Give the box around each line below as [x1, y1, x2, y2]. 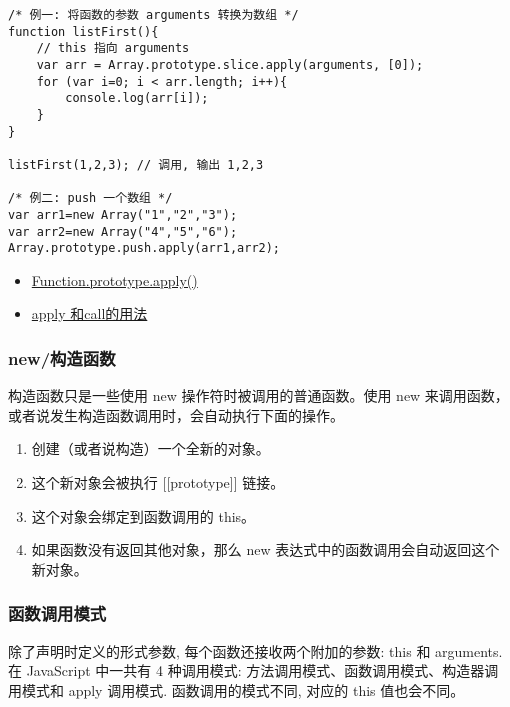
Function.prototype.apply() [31, 269, 198, 290]
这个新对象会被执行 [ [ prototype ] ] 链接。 [31, 472, 285, 493]
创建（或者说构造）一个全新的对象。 [31, 438, 270, 459]
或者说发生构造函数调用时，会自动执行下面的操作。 [8, 404, 344, 425]
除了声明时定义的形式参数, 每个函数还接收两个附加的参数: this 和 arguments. [8, 640, 503, 661]
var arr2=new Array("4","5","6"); [8, 224, 238, 239]
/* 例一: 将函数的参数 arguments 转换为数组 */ [8, 8, 299, 22]
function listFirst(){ [8, 24, 159, 39]
